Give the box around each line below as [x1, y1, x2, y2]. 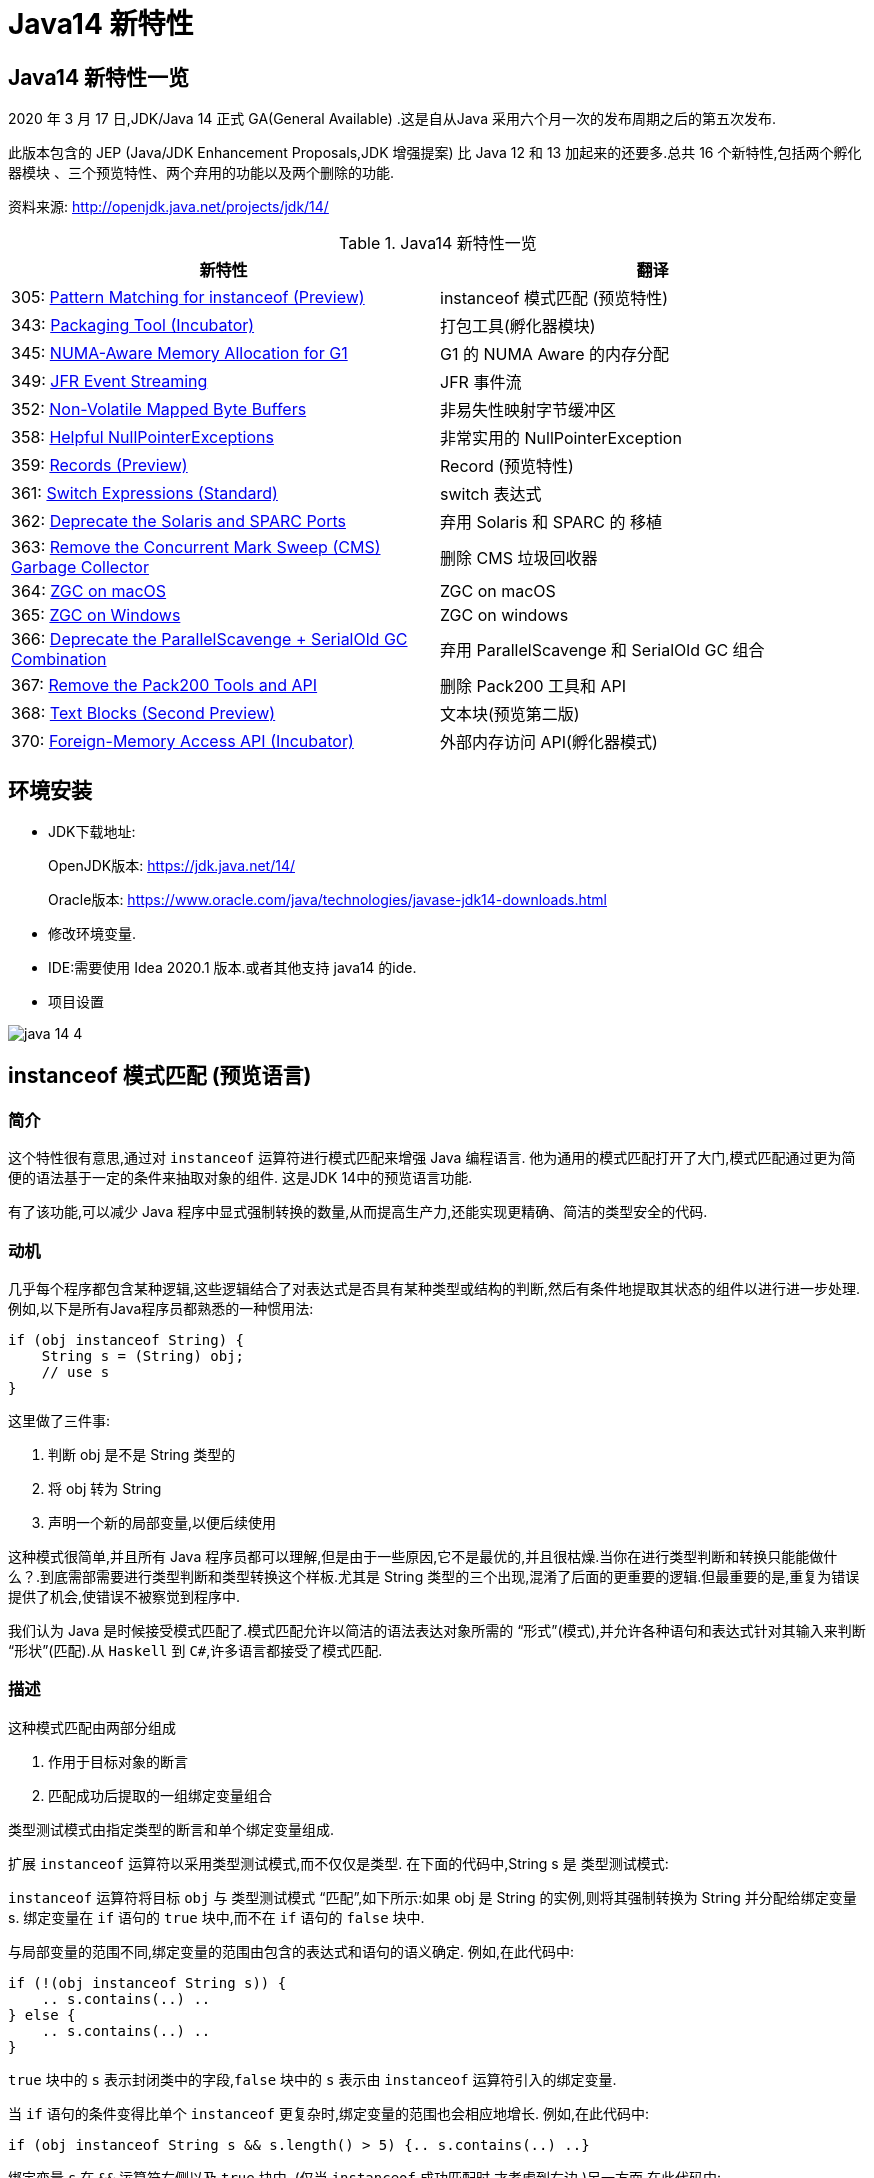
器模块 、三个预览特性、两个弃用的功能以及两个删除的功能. [8, 164, 394, 182]
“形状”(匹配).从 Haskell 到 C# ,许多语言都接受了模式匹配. [8, 1641, 383, 1659]
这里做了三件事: [8, 1411, 111, 1429]
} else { [8, 2006, 76, 2023]
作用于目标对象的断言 [48, 1752, 188, 1770]
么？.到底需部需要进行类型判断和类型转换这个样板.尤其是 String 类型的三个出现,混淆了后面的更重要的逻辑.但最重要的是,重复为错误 [8, 1567, 860, 1585]
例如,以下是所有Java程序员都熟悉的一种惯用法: [8, 1299, 314, 1317]
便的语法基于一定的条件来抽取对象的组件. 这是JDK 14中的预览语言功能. [8, 1169, 473, 1187]
